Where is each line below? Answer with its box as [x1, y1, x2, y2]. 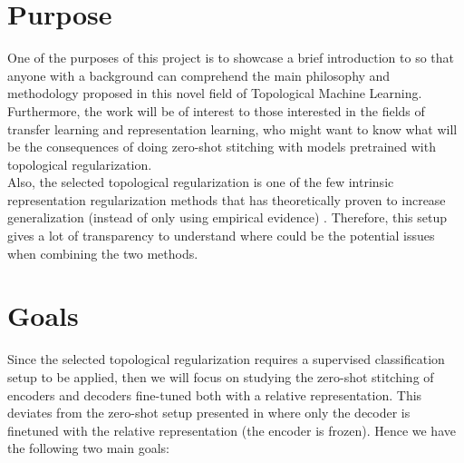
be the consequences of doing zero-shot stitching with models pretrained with [7, 137, 436, 156]
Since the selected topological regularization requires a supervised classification [7, 350, 445, 369]
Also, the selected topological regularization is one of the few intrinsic [7, 172, 394, 192]
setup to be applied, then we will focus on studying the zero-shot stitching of [7, 367, 434, 386]
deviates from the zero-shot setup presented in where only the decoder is [7, 403, 411, 422]
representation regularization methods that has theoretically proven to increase [7, 190, 446, 209]
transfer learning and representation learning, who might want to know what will [7, 119, 458, 138]
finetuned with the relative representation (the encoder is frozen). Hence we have [7, 420, 456, 439]
